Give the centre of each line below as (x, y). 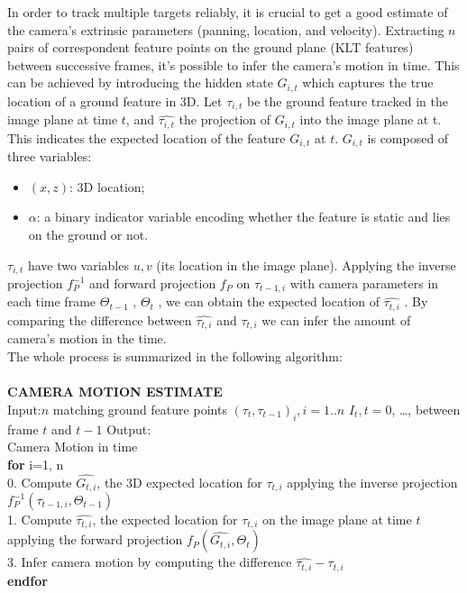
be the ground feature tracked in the (348, 100)
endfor (27, 580)
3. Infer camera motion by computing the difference (150, 562)
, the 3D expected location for (179, 482)
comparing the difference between (100, 319)
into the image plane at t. (371, 119)
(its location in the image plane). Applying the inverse (306, 265)
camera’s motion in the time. (87, 338)
